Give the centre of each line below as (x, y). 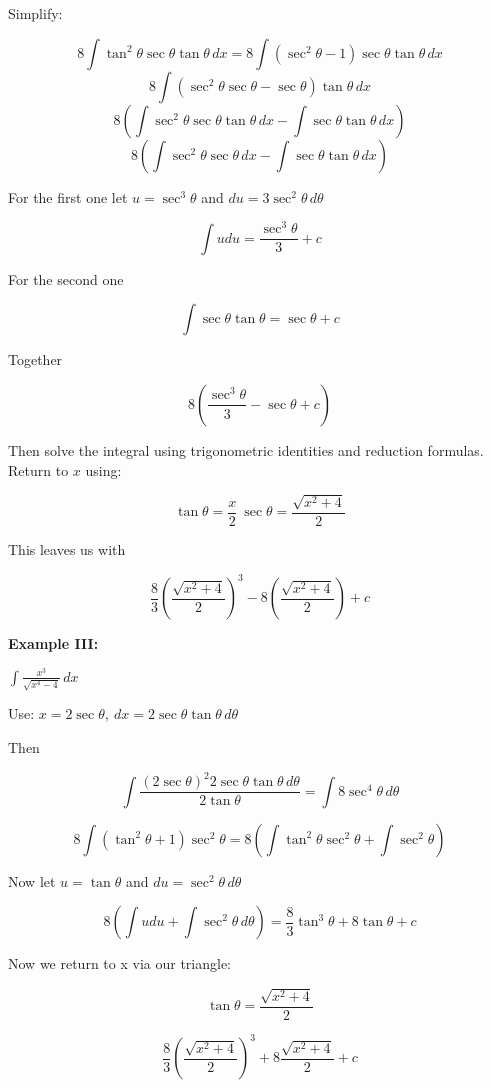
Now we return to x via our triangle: (119, 963)
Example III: (53, 643)
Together (35, 359)
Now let (32, 880)
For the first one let (68, 196)
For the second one (66, 278)
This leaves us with (67, 548)
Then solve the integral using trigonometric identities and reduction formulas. (246, 449)
